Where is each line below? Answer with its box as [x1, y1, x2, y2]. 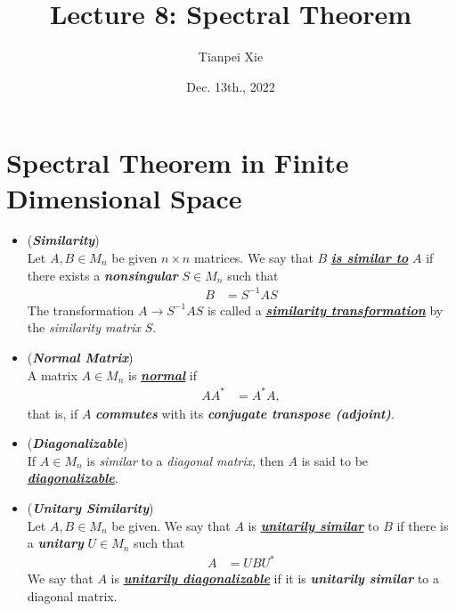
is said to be [301, 451, 369, 469]
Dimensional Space [6, 179, 242, 216]
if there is [396, 516, 449, 534]
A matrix [27, 365, 77, 384]
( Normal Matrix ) [27, 347, 134, 366]
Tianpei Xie [198, 47, 264, 66]
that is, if [27, 403, 78, 422]
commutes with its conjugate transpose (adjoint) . [95, 403, 395, 422]
